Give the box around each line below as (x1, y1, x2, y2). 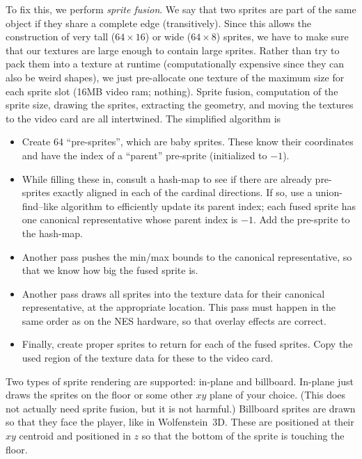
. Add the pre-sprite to (253, 212, 350, 227)
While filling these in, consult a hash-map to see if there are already (22, 171, 312, 186)
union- (315, 185, 343, 200)
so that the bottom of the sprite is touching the (141, 428, 345, 443)
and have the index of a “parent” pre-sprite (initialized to (22, 147, 267, 162)
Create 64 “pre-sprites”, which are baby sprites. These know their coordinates (22, 134, 354, 149)
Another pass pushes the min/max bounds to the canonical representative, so (22, 249, 352, 264)
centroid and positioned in (19, 428, 131, 443)
